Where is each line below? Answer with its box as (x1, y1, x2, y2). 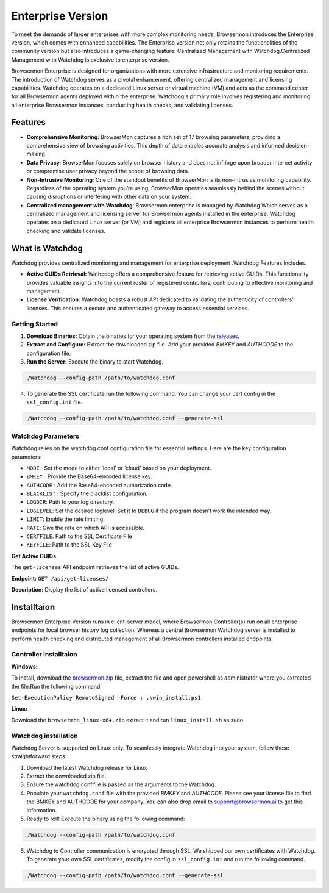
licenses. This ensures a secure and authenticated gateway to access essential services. (26, 304, 250, 312)
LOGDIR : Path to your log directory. (26, 498, 115, 506)
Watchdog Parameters (11, 432, 79, 440)
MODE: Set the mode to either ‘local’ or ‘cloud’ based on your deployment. (26, 464, 211, 472)
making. (26, 150, 47, 158)
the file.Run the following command (11, 683, 101, 690)
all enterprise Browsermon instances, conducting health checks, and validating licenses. (11, 101, 234, 109)
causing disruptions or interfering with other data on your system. (26, 193, 191, 201)
